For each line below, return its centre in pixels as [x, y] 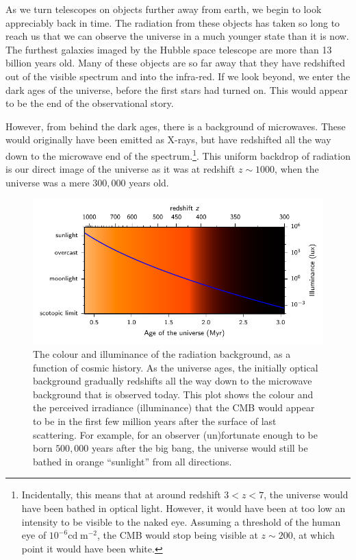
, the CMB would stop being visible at [178, 535]
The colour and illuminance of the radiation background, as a [162, 353]
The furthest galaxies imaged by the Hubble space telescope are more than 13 [169, 49]
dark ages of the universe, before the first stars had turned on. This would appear [177, 89]
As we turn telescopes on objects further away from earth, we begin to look [164, 9]
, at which [314, 535]
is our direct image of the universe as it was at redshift [120, 169]
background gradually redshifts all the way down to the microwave [173, 381]
